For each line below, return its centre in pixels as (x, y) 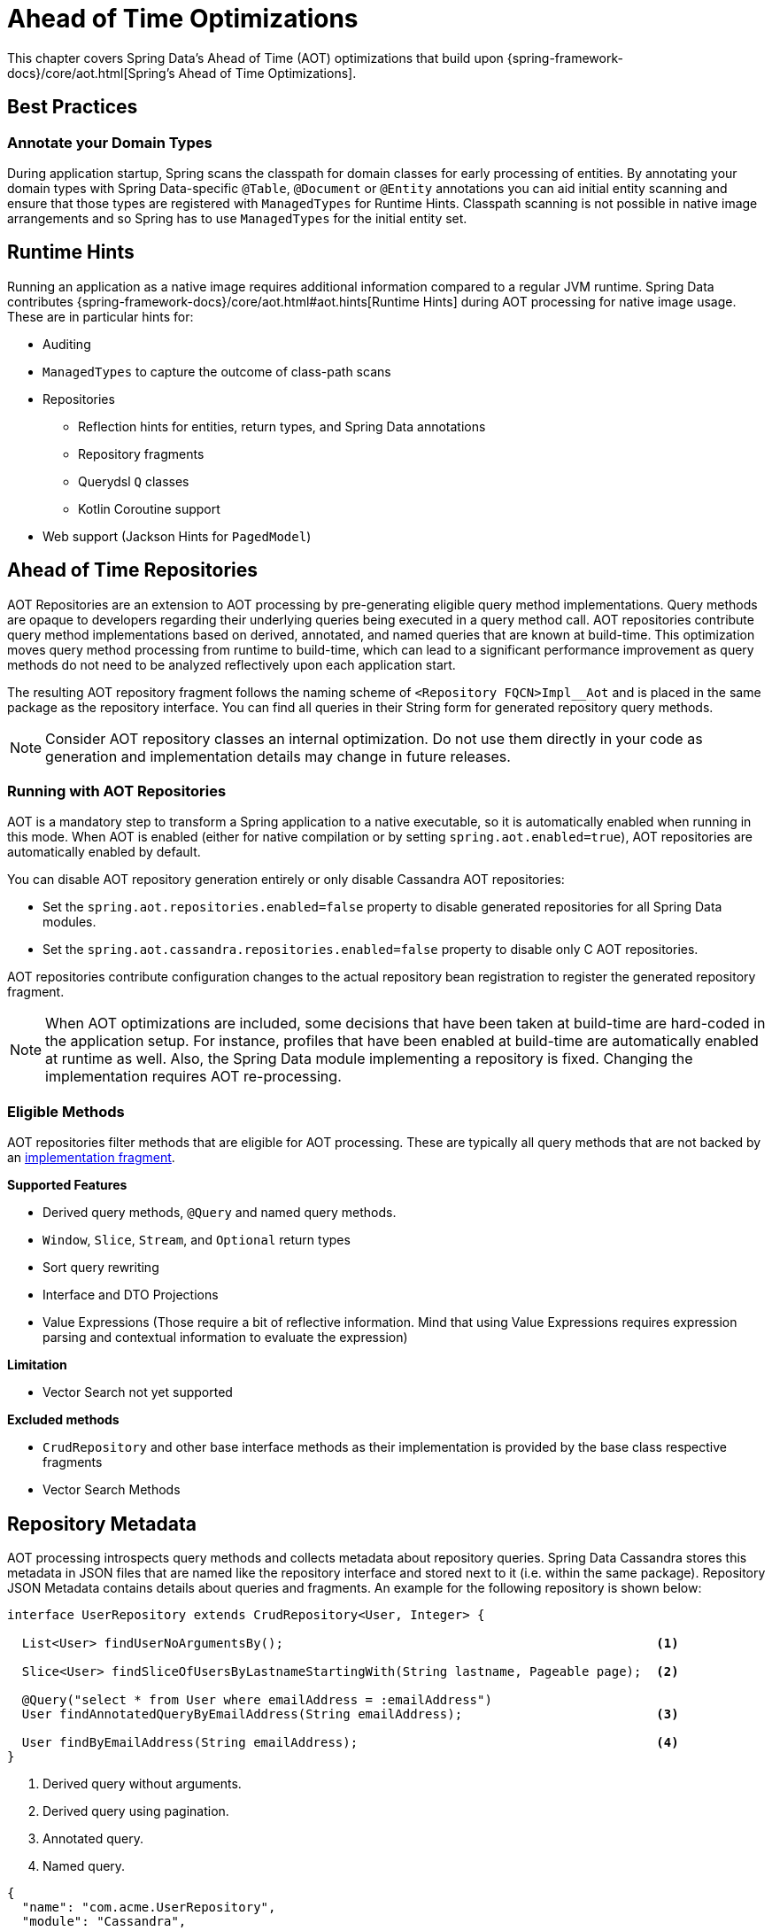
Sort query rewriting (101, 1268)
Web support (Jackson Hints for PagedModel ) (177, 536)
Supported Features (67, 1185)
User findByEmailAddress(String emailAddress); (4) (350, 1742)
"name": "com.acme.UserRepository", (149, 1907)
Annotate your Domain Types (110, 142)
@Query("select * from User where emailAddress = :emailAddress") (257, 1700)
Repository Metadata (102, 1524)
